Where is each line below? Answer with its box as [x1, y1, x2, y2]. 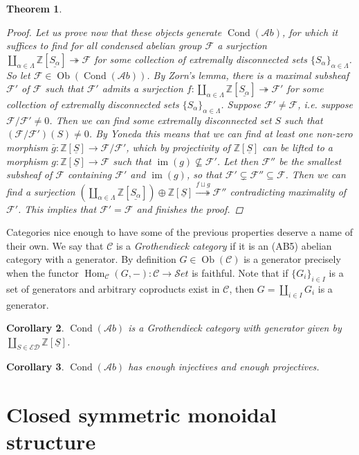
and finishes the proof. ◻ [136, 201, 243, 216]
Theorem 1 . [6, 1, 62, 15]
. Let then [217, 153, 259, 168]
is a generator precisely [243, 252, 341, 266]
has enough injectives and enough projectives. [128, 359, 320, 374]
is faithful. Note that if [192, 265, 288, 280]
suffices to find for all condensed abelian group [6, 38, 202, 53]
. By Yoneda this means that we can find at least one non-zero [89, 126, 353, 141]
